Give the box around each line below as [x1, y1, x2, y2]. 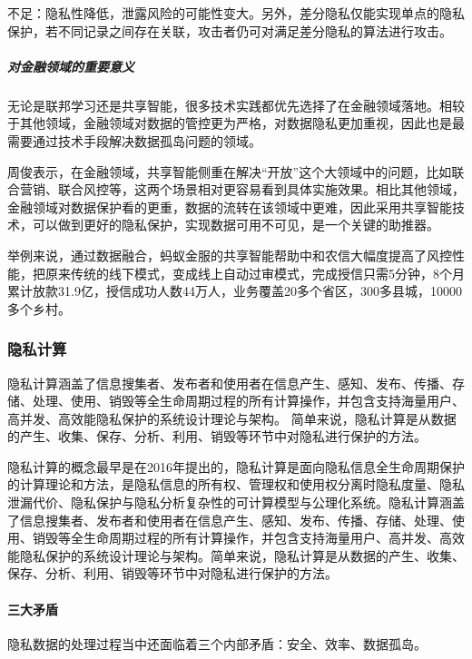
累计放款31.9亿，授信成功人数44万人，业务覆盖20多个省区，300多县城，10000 [7, 281, 462, 300]
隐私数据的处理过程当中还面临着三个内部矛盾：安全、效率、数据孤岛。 [7, 634, 427, 653]
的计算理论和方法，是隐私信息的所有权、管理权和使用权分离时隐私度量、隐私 [7, 475, 465, 494]
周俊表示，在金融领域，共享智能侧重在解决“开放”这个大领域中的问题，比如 [7, 162, 452, 181]
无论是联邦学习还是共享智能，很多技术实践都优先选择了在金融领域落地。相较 [7, 95, 465, 114]
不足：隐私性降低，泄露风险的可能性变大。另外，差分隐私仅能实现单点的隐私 [7, 4, 465, 22]
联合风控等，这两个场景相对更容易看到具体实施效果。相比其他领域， [57, 180, 465, 199]
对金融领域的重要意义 [7, 56, 134, 75]
